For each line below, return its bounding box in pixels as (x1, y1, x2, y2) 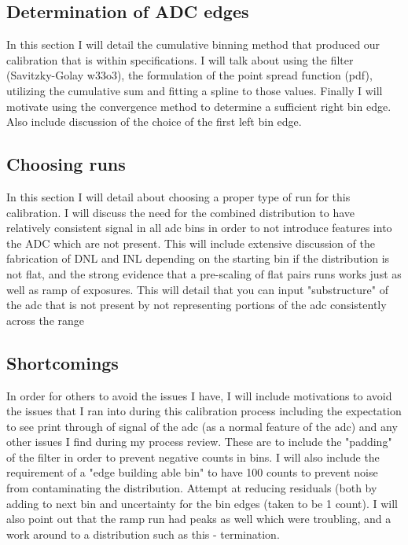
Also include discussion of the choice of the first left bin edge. (6, 113, 302, 130)
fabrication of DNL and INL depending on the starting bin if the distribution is (6, 250, 390, 267)
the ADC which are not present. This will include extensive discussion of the (6, 234, 375, 251)
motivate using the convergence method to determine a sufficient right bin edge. (6, 98, 391, 114)
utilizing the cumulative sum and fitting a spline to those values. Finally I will (6, 82, 383, 98)
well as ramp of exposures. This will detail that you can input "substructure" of (6, 281, 388, 297)
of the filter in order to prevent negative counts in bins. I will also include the (6, 448, 380, 465)
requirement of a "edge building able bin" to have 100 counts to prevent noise (6, 464, 378, 481)
